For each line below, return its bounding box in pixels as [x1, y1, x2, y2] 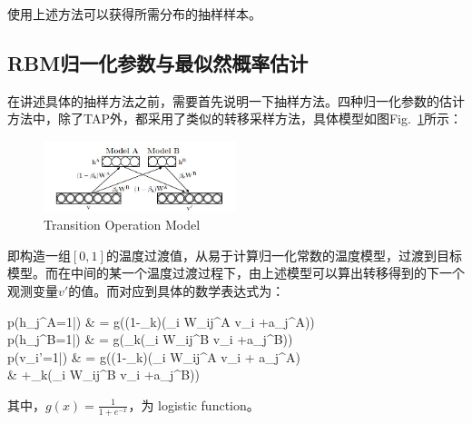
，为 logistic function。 [128, 395, 260, 414]
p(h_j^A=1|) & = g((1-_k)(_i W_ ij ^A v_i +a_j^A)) [7, 311, 315, 330]
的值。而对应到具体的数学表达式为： [68, 281, 285, 300]
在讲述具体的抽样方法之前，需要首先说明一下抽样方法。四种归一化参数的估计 [7, 91, 465, 110]
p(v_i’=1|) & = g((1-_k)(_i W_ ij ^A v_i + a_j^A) [7, 347, 300, 366]
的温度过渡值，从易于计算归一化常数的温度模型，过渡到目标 [105, 245, 462, 264]
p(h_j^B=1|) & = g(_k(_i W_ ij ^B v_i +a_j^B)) [7, 330, 293, 349]
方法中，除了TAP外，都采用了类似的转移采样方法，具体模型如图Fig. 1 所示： [7, 109, 462, 128]
